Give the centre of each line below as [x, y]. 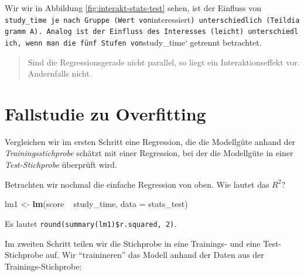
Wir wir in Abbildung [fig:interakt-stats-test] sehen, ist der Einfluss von [133, 8]
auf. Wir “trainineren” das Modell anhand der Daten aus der [155, 255]
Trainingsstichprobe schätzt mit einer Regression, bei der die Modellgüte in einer [149, 153]
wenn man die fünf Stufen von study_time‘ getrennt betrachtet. [144, 42]
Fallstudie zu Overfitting [105, 113]
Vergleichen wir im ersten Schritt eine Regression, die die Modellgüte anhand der [150, 141]
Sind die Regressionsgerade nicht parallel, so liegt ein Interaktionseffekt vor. [164, 62]
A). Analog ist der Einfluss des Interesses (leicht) [137, 32]
